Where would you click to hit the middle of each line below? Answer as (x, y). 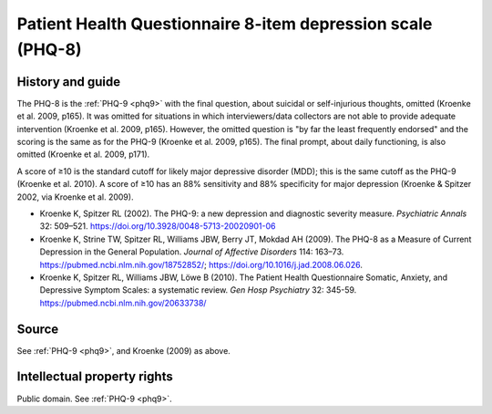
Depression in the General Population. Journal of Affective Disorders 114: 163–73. (192, 252)
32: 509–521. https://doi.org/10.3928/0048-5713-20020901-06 (158, 226)
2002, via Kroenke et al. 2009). (75, 197)
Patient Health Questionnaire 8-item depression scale (225, 24)
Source (38, 329)
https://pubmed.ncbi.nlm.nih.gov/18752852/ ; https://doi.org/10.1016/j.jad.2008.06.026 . (201, 264)
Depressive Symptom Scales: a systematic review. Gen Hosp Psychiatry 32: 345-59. (198, 290)
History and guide (69, 82)
